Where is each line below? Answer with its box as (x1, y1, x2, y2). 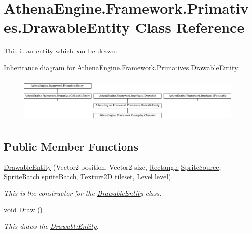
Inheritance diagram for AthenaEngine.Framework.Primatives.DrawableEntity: (4, 62, 240, 72)
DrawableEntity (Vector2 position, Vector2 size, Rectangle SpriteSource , (4, 161, 221, 172)
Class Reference (135, 17, 245, 37)
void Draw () (4, 204, 43, 214)
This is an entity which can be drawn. (4, 46, 118, 56)
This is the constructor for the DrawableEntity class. (4, 187, 162, 198)
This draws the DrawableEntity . (4, 221, 99, 231)
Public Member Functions (4, 138, 138, 154)
